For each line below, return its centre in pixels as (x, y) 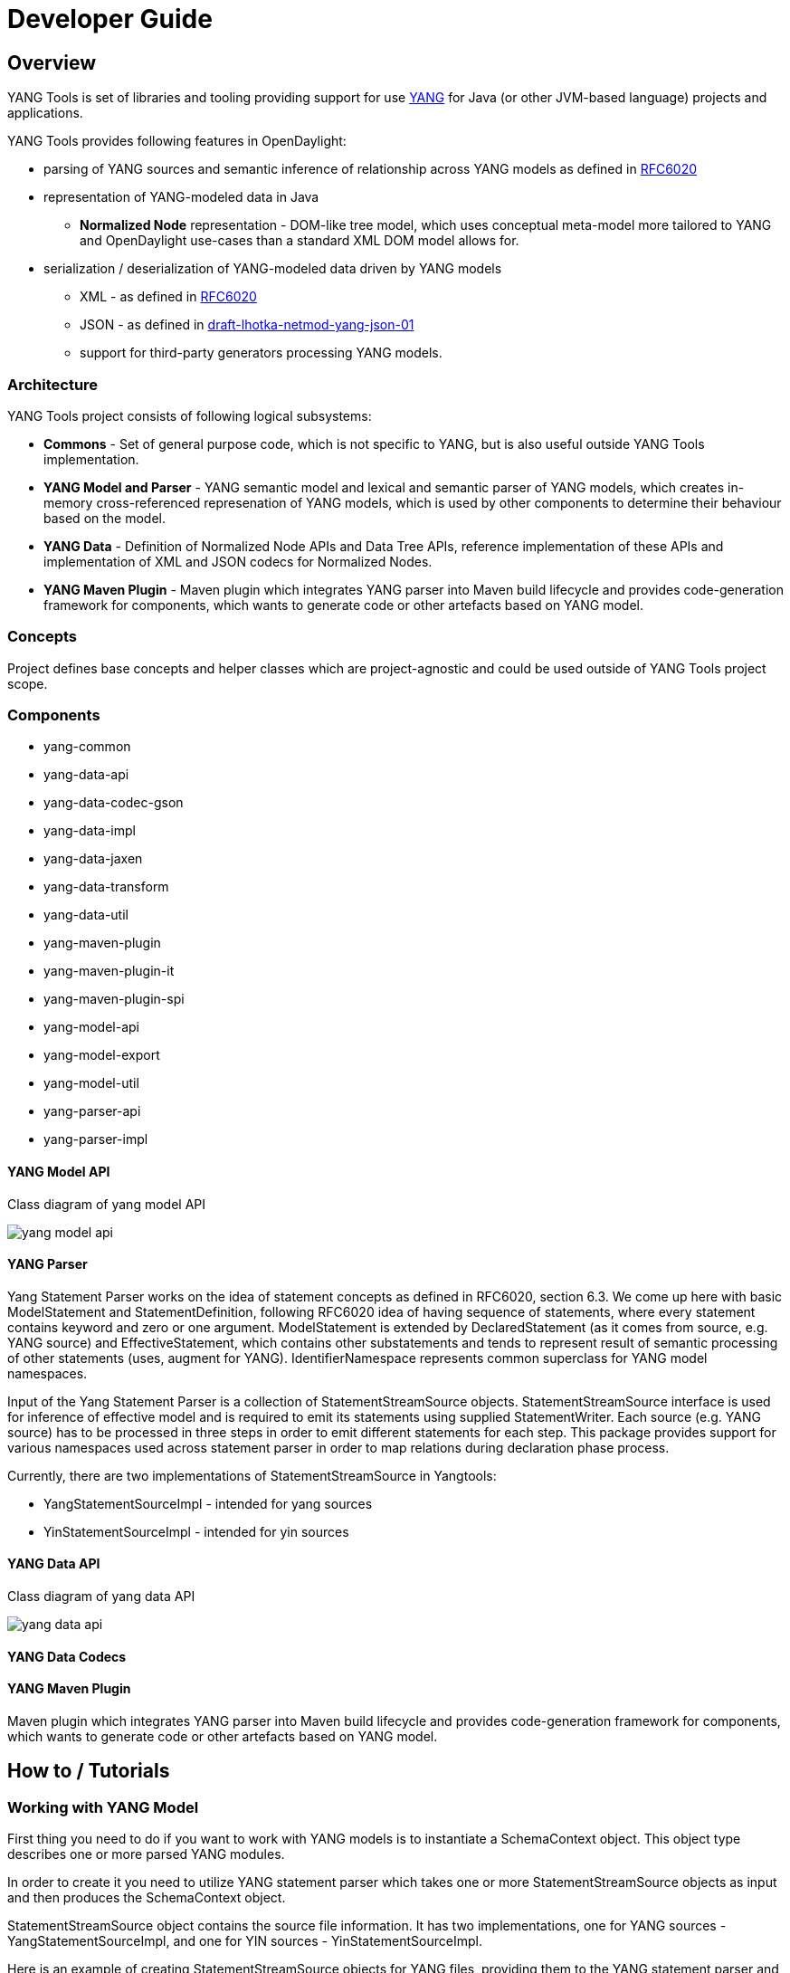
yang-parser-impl (96, 1139)
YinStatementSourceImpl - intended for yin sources (196, 1531)
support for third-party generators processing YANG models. (261, 353)
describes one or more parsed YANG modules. (146, 1854)
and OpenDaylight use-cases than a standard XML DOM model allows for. (300, 241)
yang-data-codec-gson (114, 803)
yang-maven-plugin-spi (114, 999)
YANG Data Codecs (67, 1656)
